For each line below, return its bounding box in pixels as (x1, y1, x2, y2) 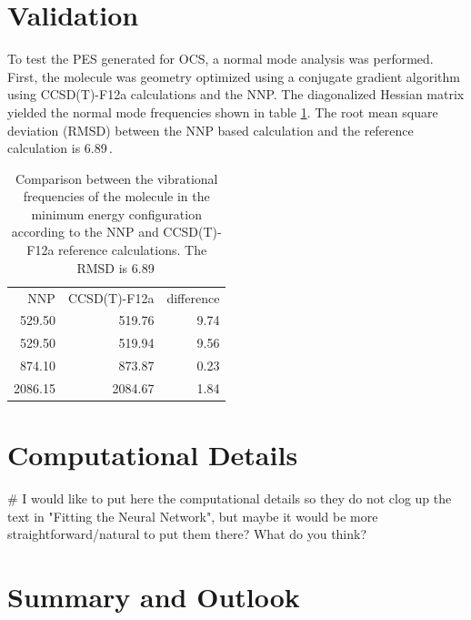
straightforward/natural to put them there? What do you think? (7, 524, 367, 544)
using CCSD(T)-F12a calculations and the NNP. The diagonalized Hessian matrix (7, 85, 465, 104)
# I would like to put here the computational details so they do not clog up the (7, 489, 452, 508)
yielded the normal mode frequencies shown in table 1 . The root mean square (7, 102, 438, 121)
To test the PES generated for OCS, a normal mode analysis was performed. (7, 49, 434, 68)
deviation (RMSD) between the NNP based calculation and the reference (7, 120, 414, 139)
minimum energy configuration (31, 204, 202, 223)
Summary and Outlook (7, 578, 300, 615)
